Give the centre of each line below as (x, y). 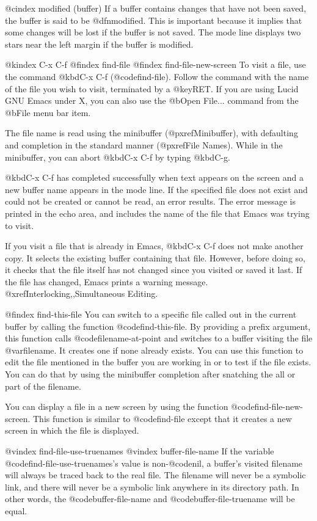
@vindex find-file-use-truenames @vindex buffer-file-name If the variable (140, 451)
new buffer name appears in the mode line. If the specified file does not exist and (156, 189)
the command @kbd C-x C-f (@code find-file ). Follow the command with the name (157, 76)
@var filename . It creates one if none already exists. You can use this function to (154, 350)
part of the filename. (43, 386)
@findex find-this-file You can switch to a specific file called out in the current (151, 314)
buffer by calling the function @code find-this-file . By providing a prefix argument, (158, 326)
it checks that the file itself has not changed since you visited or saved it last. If (154, 270)
